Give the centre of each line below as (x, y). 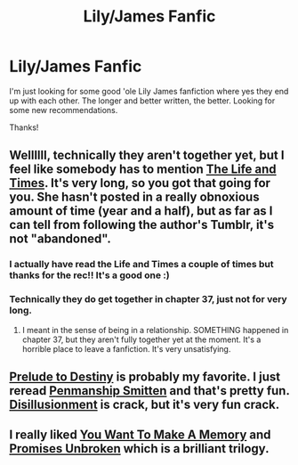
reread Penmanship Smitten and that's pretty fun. (149, 391)
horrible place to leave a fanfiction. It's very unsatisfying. (126, 348)
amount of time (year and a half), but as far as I (141, 211)
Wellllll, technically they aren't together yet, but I (147, 155)
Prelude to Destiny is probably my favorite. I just (145, 376)
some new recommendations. (64, 110)
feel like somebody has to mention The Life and (143, 170)
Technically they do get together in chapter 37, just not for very (148, 299)
